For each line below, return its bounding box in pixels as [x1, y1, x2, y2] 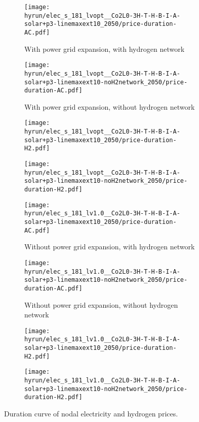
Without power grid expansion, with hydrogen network [24, 241, 195, 252]
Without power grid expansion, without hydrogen [24, 299, 178, 310]
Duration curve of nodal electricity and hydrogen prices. [4, 408, 178, 418]
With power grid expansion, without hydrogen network [24, 101, 195, 112]
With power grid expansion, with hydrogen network [24, 43, 185, 54]
